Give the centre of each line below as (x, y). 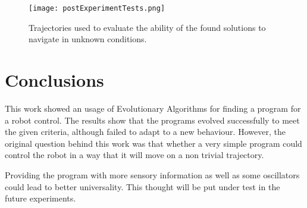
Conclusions (54, 80)
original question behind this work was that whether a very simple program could (153, 143)
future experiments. (40, 198)
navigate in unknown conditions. (88, 39)
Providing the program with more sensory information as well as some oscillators (152, 174)
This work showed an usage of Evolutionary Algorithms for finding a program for (153, 108)
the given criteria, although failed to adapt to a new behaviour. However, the (145, 132)
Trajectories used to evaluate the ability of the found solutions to (147, 27)
